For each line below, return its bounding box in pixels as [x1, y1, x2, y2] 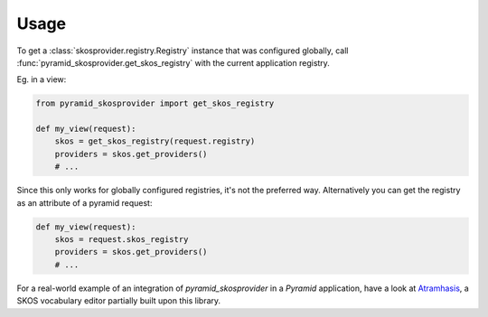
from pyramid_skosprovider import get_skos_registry [35, 98, 275, 108]
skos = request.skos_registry [54, 235, 189, 245]
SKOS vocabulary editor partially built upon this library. [16, 295, 221, 306]
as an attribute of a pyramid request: [16, 197, 153, 208]
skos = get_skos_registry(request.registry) [54, 136, 256, 146]
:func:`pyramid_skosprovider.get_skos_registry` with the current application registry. [16, 57, 330, 68]
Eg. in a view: [16, 74, 67, 85]
